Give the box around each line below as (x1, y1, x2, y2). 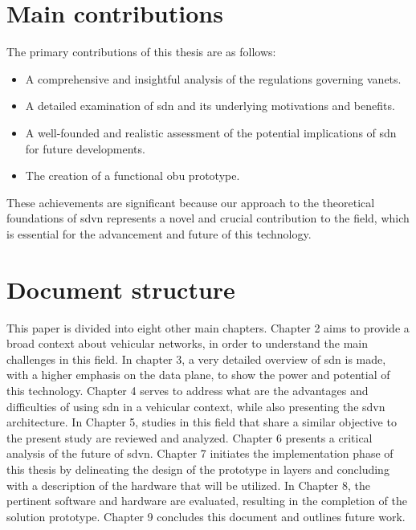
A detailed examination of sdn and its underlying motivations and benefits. (25, 97, 395, 114)
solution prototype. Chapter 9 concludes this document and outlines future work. (6, 508, 406, 524)
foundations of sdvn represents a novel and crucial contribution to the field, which (6, 210, 410, 226)
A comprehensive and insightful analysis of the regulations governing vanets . (25, 70, 402, 87)
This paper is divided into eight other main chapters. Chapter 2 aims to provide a (6, 319, 410, 336)
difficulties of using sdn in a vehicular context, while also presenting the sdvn (6, 397, 385, 414)
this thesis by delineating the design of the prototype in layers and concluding (6, 460, 389, 477)
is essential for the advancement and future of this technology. (6, 225, 312, 242)
